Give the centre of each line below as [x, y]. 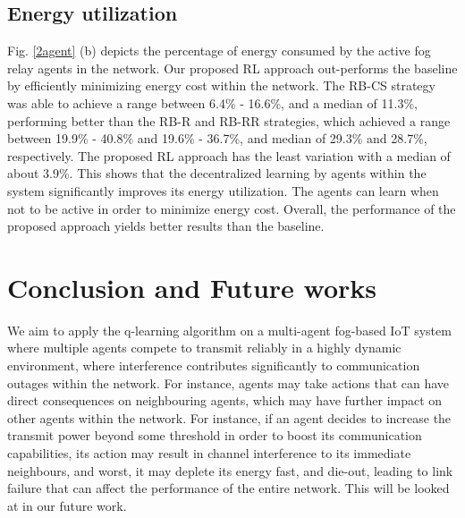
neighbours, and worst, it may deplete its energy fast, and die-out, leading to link [230, 470]
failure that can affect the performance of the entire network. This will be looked [228, 488]
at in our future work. [67, 505]
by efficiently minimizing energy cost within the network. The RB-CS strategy [221, 85]
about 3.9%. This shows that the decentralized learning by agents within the [217, 173]
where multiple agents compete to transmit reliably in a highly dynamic [204, 348]
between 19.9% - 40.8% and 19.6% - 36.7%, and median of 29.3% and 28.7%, [217, 138]
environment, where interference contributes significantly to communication [214, 365]
